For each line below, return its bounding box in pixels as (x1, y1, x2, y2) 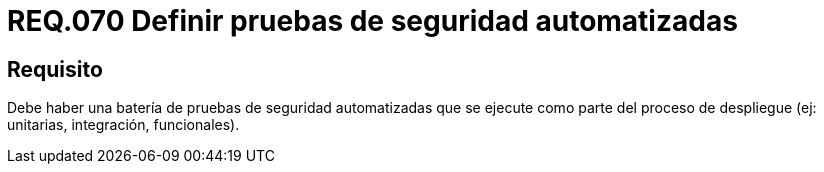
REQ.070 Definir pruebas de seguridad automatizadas (7, 4, 738, 38)
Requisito (7, 56, 103, 82)
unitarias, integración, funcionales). (7, 116, 240, 134)
